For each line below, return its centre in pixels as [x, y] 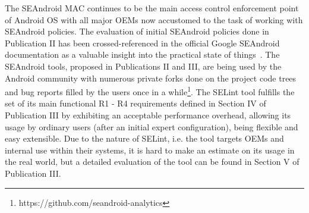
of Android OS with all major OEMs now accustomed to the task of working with [154, 19]
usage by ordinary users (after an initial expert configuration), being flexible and [152, 126]
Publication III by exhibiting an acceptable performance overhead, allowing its [148, 115]
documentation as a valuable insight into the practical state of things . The [142, 54]
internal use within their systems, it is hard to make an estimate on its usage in [150, 150]
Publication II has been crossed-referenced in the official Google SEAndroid [142, 43]
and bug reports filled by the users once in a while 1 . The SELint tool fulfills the [150, 91]
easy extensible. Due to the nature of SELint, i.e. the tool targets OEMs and [144, 138]
